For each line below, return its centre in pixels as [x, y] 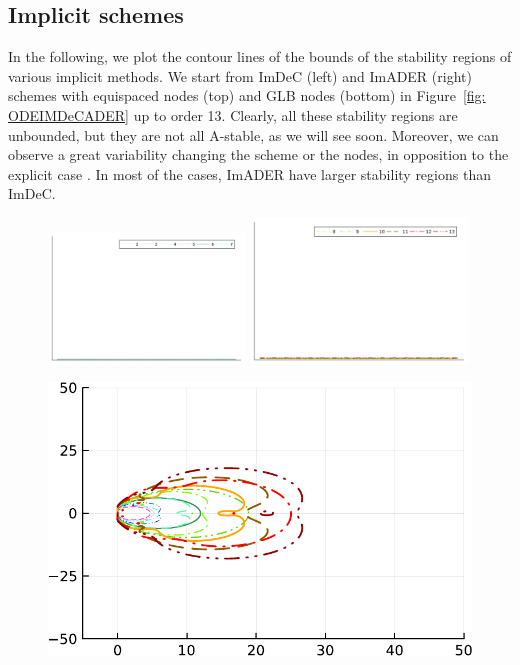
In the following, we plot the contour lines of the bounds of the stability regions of [260, 56]
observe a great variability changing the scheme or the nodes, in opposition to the [258, 154]
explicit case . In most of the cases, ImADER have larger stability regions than [249, 173]
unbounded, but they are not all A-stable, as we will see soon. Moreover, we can [253, 134]
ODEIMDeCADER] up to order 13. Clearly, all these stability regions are [233, 114]
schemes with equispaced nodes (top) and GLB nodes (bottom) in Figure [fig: [247, 95]
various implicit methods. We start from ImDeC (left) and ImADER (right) [240, 75]
